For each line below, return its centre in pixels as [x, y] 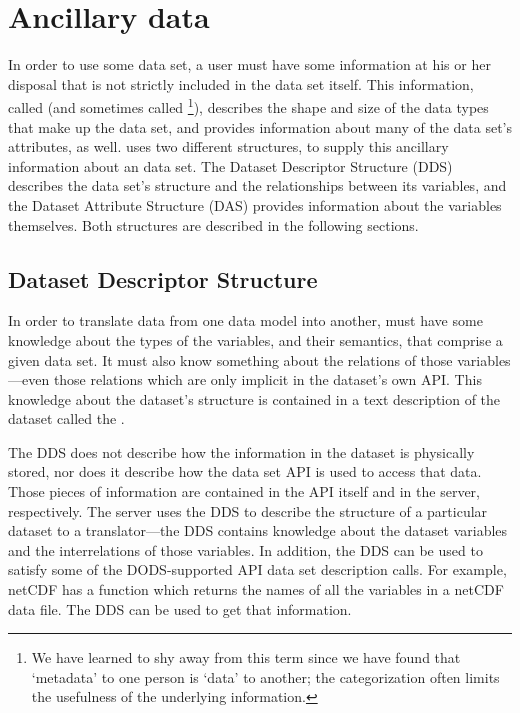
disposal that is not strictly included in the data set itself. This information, [241, 83]
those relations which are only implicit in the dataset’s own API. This [267, 379]
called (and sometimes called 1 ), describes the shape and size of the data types [248, 105]
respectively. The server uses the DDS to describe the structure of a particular [248, 510]
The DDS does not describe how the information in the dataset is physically [241, 451]
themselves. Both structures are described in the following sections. [213, 224]
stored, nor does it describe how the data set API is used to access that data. [245, 471]
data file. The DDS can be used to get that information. [180, 608]
